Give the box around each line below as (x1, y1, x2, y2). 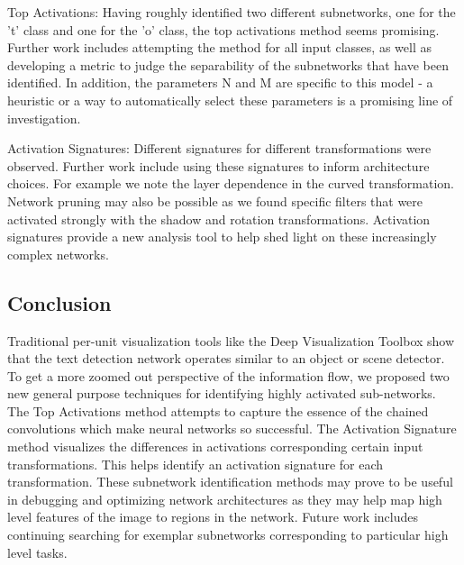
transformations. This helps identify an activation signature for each (7, 454, 384, 473)
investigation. (7, 108, 81, 127)
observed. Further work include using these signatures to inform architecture (7, 156, 430, 175)
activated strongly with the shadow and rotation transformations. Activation (7, 209, 431, 228)
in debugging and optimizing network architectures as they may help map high (7, 489, 442, 508)
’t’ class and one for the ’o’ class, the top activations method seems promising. (7, 20, 440, 39)
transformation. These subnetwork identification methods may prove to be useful (7, 472, 453, 491)
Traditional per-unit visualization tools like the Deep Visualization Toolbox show (7, 331, 455, 350)
